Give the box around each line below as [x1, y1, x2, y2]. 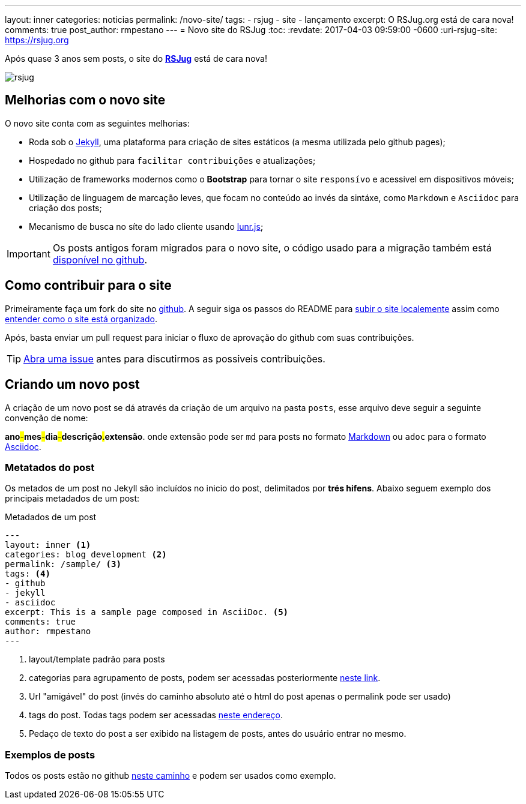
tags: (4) [5, 569, 50, 579]
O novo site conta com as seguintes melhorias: [5, 118, 190, 128]
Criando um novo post [5, 377, 140, 392]
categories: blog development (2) [5, 550, 167, 560]
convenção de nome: [5, 412, 88, 423]
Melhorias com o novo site [5, 92, 166, 108]
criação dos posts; [29, 202, 102, 213]
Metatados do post [5, 461, 95, 473]
